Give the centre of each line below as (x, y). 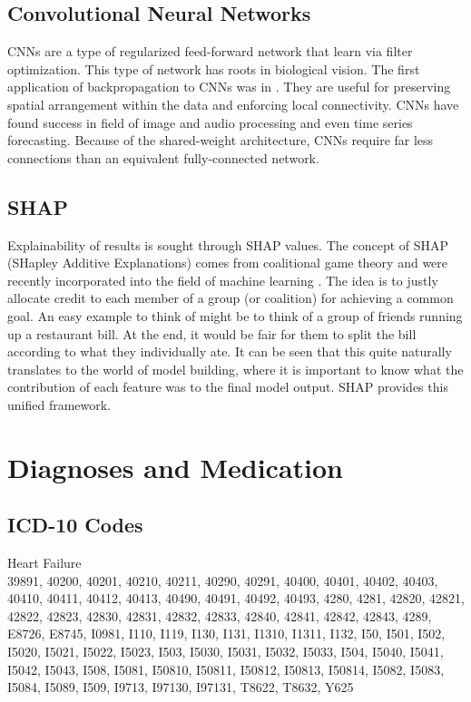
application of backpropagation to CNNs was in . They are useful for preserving (229, 87)
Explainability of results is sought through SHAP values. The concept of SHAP (228, 244)
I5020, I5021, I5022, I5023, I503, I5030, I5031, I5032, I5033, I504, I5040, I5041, (226, 652)
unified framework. (59, 404)
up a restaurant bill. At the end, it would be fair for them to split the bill (212, 333)
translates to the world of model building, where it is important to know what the (235, 369)
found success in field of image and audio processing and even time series (210, 122)
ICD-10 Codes (75, 525)
